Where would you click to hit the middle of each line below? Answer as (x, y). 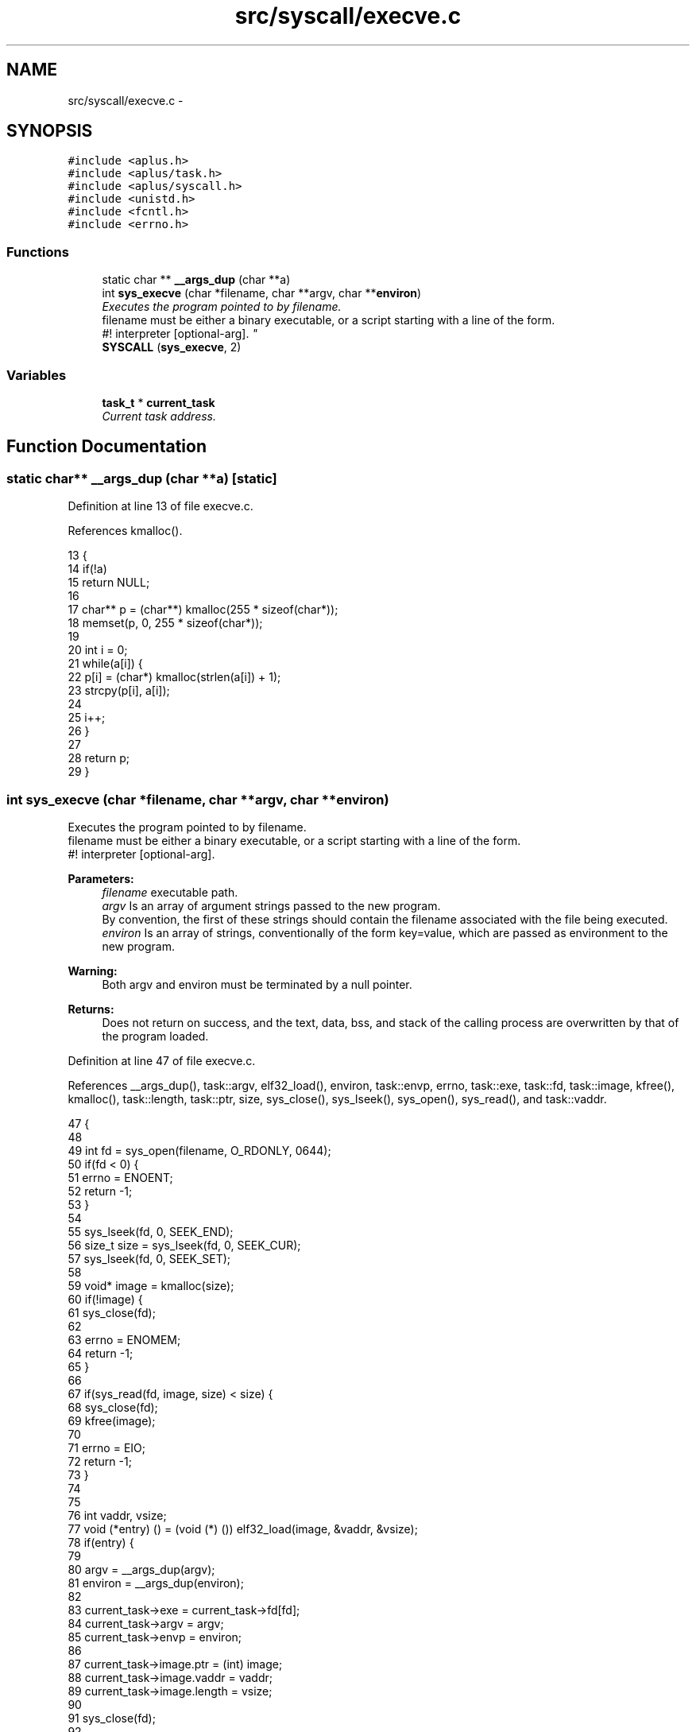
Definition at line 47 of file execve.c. (162, 1060)
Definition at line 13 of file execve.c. (160, 506)
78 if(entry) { (101, 1542)
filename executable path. (170, 892)
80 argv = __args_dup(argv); (141, 1569)
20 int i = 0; (98, 650)
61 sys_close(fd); (112, 1312)
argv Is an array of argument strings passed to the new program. (271, 905)
